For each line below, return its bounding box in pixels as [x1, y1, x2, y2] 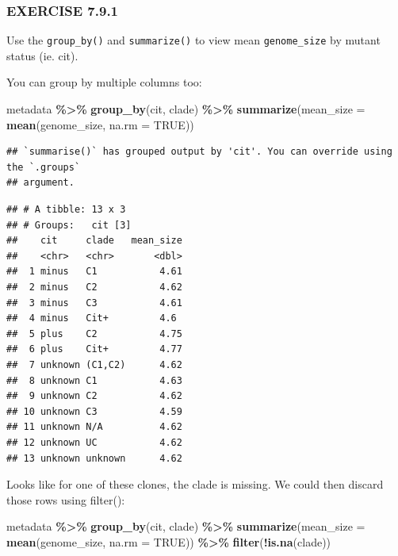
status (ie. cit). [6, 47, 78, 63]
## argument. [6, 177, 75, 189]
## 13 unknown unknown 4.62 [6, 452, 182, 464]
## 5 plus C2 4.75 [6, 328, 182, 339]
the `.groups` [6, 161, 81, 173]
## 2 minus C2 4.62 [6, 282, 182, 293]
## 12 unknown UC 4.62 [6, 436, 182, 448]
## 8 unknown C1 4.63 [6, 374, 182, 386]
